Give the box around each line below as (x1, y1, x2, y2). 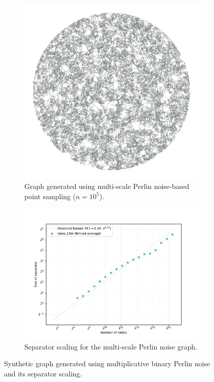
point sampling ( (24, 190, 76, 201)
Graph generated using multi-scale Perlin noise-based (24, 180, 190, 191)
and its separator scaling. (4, 368, 82, 378)
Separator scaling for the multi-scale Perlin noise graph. (24, 341, 197, 352)
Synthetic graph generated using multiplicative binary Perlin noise (4, 358, 210, 369)
